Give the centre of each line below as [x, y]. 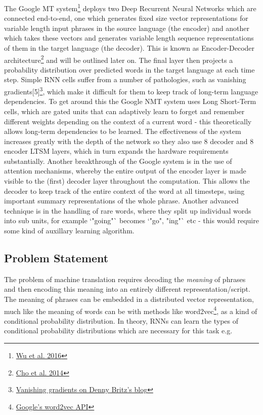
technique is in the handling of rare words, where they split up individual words [128, 210]
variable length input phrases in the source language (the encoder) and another [127, 28]
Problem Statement [56, 258]
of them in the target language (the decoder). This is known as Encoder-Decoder [129, 48]
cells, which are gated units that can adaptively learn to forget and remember [124, 111]
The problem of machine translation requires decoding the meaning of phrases [125, 279]
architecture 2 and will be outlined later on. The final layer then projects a [119, 59]
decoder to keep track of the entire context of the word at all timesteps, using [124, 191]
